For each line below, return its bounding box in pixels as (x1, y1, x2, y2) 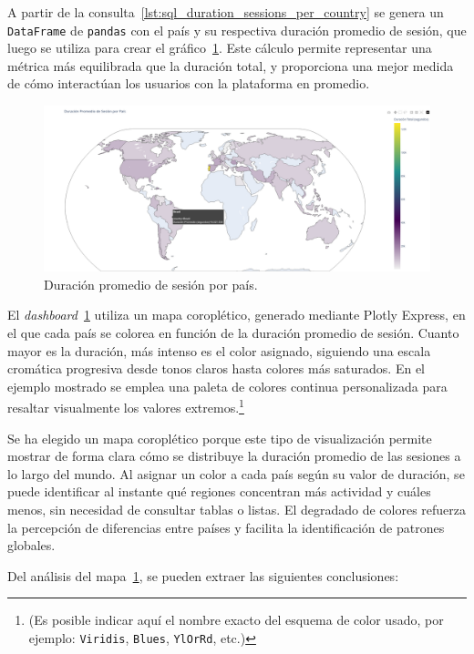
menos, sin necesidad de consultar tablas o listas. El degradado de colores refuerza (7, 500, 467, 518)
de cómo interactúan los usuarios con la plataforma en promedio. (7, 74, 370, 93)
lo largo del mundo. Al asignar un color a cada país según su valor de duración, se (7, 464, 465, 483)
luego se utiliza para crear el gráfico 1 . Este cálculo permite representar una (7, 38, 432, 57)
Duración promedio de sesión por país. (44, 274, 258, 293)
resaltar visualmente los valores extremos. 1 (7, 395, 244, 417)
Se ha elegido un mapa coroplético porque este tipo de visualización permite (7, 428, 432, 447)
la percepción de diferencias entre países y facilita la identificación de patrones (7, 517, 445, 536)
